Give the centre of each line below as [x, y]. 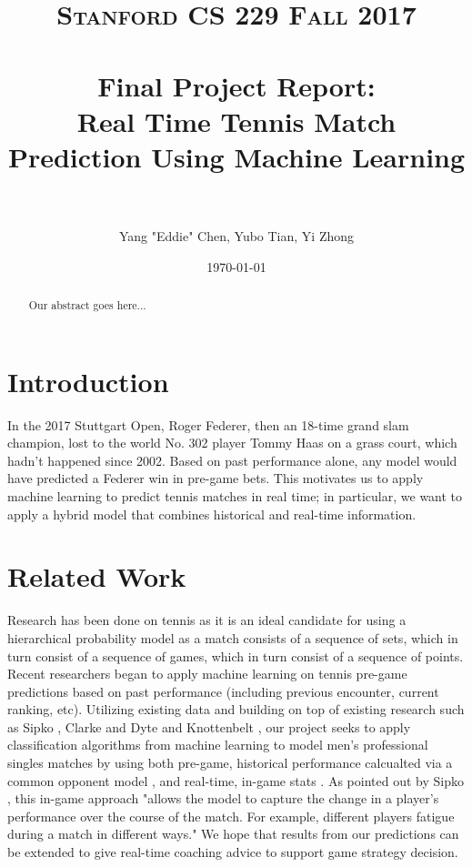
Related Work [97, 576]
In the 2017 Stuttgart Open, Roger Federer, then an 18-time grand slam [208, 424]
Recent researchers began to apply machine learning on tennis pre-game [207, 674]
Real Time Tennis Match [236, 121]
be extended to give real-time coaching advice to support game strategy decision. [233, 852]
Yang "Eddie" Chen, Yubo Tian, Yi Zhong [236, 236]
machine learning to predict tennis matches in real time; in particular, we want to [235, 496]
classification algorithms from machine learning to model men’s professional [218, 745]
